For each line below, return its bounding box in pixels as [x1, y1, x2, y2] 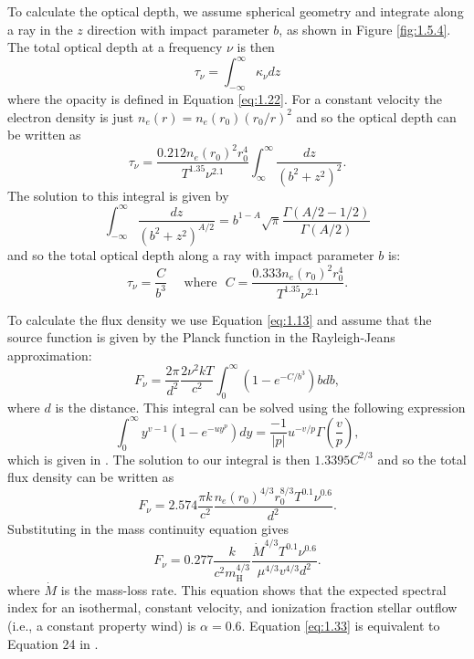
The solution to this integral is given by [7, 185, 229, 204]
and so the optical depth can [296, 107, 457, 126]
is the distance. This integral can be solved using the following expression [55, 397, 466, 416]
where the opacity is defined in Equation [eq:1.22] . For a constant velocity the [7, 89, 442, 109]
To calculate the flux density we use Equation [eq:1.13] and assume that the [7, 309, 432, 329]
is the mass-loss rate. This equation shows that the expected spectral [60, 580, 447, 599]
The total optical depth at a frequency [7, 37, 223, 57]
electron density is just [7, 107, 134, 126]
